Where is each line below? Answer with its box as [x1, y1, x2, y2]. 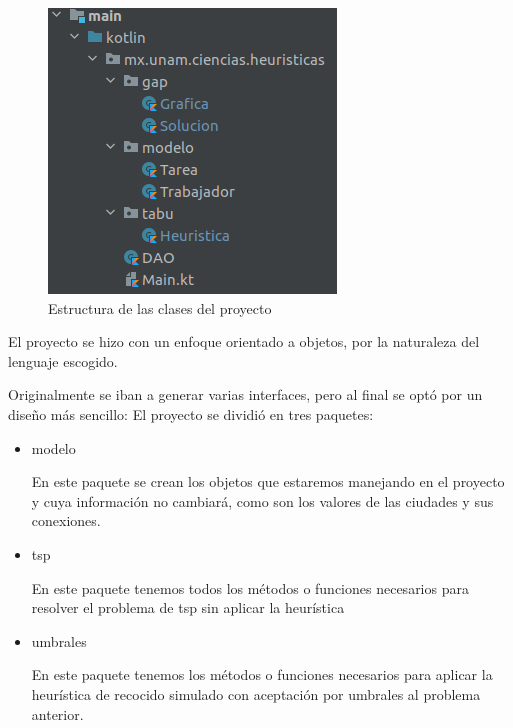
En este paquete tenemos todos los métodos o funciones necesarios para [31, 577, 469, 598]
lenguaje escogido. [8, 350, 118, 371]
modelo [31, 437, 76, 458]
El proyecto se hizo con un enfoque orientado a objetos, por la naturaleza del [8, 331, 480, 352]
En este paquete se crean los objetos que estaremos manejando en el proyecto [31, 471, 505, 492]
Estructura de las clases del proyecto [48, 297, 272, 318]
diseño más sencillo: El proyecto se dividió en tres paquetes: [8, 403, 374, 424]
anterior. [31, 703, 84, 724]
